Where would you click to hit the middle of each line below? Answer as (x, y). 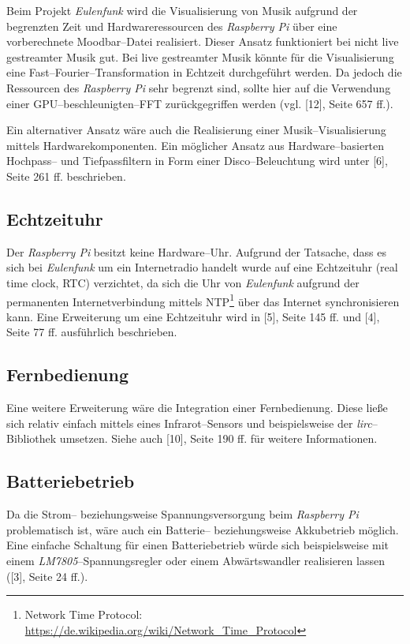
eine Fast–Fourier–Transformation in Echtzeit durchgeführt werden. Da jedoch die (204, 72)
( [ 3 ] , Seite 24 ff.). (47, 576)
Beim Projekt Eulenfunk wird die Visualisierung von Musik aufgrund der (182, 10)
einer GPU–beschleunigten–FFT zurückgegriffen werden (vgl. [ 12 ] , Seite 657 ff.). (200, 103)
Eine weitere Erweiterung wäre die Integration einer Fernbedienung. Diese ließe (197, 408)
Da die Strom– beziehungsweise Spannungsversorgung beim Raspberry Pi (183, 514)
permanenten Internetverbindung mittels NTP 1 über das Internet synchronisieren (203, 300)
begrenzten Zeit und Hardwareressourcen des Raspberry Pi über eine (172, 26)
